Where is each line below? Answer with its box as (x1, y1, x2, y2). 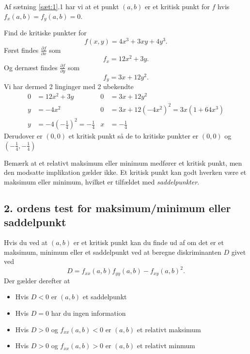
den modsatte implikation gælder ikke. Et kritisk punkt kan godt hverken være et (4, 167, 247, 177)
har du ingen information (51, 308, 126, 318)
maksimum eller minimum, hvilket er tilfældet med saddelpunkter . (4, 176, 200, 186)
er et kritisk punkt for (144, 1, 210, 11)
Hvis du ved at (4, 237, 48, 247)
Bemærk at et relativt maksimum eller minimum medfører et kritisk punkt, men (4, 157, 242, 168)
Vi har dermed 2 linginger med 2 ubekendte (4, 81, 134, 92)
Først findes (4, 45, 39, 55)
